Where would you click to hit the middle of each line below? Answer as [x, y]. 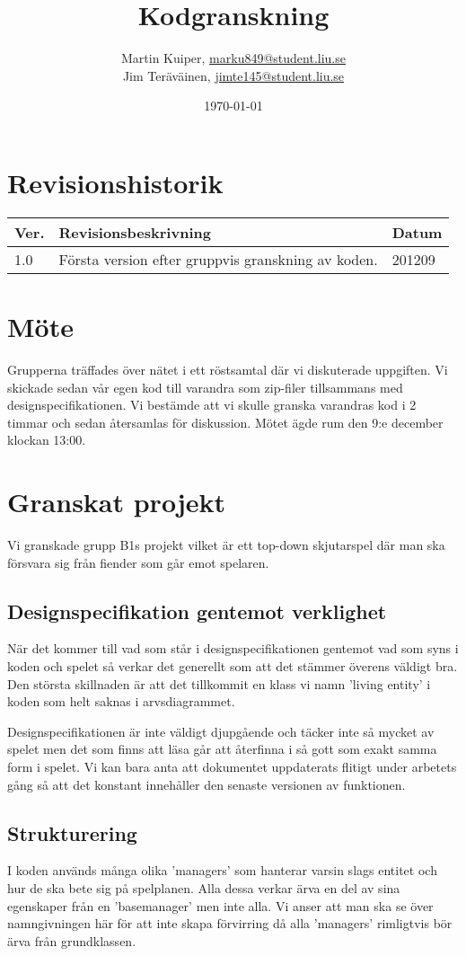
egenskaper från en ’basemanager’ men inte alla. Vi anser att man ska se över [220, 905]
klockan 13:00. [47, 440]
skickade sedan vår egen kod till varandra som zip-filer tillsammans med [205, 387]
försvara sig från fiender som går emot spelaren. [138, 562]
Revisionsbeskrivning [135, 232]
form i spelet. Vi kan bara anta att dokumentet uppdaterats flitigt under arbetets [232, 767]
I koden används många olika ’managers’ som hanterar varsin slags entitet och [222, 870]
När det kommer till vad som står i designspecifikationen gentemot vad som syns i [233, 648]
